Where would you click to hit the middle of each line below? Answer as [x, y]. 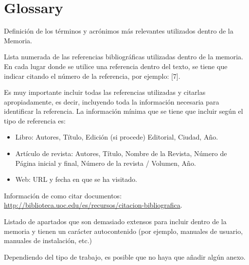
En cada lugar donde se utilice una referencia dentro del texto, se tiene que [116, 66]
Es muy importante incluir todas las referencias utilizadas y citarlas [105, 92]
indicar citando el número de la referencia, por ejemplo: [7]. [92, 76]
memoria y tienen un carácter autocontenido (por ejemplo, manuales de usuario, [124, 231]
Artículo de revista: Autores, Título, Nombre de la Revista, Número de [121, 153]
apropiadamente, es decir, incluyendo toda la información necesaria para [112, 101]
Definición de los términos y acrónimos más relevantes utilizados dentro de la [119, 31]
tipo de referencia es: [35, 120]
